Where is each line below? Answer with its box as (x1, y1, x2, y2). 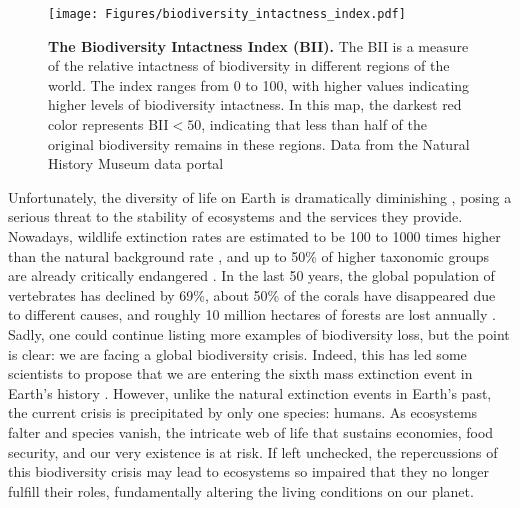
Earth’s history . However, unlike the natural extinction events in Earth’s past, (8, 382, 492, 403)
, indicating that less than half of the (201, 114, 428, 135)
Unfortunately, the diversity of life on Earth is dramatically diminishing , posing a (8, 186, 512, 207)
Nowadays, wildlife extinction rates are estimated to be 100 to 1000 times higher (8, 226, 501, 246)
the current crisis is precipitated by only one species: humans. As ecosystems (8, 402, 478, 423)
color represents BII (48, 114, 169, 135)
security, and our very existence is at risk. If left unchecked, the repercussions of (8, 441, 498, 462)
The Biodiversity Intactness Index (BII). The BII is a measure (48, 35, 469, 56)
